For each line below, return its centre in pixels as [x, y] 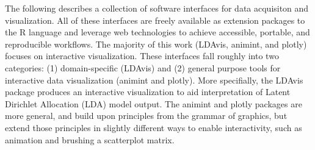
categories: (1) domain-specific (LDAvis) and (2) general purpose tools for [143, 67]
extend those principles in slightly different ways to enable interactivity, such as [154, 127]
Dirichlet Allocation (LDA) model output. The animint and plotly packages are [154, 103]
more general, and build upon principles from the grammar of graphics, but [146, 116]
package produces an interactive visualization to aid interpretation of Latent [148, 92]
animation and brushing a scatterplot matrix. [90, 139]
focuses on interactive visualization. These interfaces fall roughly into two [142, 56]
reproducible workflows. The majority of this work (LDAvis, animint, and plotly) [156, 44]
